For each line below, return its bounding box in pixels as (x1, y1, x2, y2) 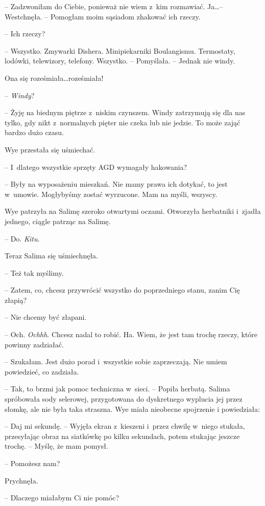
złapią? (5, 294, 27, 305)
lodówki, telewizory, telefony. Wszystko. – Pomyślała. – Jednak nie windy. (5, 55, 235, 66)
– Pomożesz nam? (5, 458, 60, 468)
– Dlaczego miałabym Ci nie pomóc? (5, 492, 119, 503)
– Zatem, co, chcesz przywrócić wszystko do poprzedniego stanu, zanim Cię (5, 284, 240, 295)
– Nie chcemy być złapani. (5, 312, 87, 322)
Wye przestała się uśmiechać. (5, 144, 95, 155)
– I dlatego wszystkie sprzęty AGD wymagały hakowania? (5, 161, 187, 172)
